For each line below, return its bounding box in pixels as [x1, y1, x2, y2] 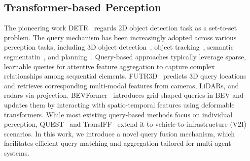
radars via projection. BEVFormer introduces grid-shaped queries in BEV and [4, 90, 244, 100]
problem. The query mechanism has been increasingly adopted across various [4, 32, 237, 42]
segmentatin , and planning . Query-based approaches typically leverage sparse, [4, 51, 246, 61]
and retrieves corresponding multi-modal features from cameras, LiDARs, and [4, 80, 239, 90]
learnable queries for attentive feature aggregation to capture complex [4, 61, 215, 71]
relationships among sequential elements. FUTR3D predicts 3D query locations [4, 71, 247, 81]
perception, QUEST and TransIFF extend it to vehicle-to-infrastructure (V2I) [4, 119, 247, 129]
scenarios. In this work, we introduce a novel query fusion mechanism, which [4, 128, 235, 138]
